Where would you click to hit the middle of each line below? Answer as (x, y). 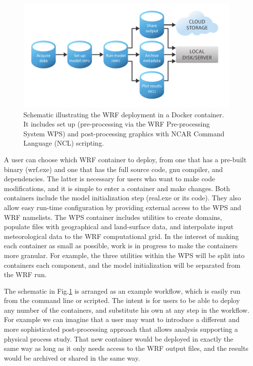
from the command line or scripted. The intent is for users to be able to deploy (122, 300)
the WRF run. (25, 274)
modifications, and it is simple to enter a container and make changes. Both (117, 188)
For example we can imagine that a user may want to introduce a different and (122, 319)
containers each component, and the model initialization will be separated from (122, 265)
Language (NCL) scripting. (64, 143)
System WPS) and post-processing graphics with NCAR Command (124, 133)
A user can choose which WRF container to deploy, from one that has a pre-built (125, 159)
